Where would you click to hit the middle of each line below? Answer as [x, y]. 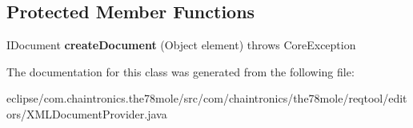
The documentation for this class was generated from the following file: [180, 71]
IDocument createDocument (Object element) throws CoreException [181, 45]
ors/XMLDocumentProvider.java [87, 113]
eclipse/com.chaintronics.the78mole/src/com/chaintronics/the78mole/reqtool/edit [207, 98]
